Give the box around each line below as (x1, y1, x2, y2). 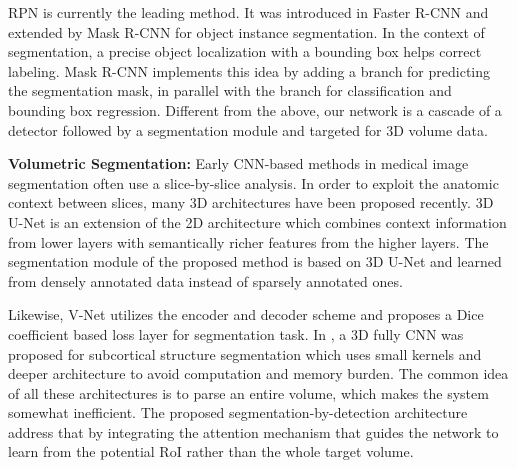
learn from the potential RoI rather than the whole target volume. (8, 441, 414, 462)
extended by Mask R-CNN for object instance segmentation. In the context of (8, 21, 485, 42)
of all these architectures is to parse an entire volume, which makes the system (8, 382, 489, 403)
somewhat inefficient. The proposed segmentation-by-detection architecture (8, 402, 468, 423)
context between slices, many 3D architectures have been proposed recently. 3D (8, 192, 494, 213)
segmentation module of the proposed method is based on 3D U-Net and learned (8, 251, 502, 272)
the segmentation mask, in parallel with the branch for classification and (8, 80, 452, 101)
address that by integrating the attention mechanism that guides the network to (8, 421, 499, 442)
